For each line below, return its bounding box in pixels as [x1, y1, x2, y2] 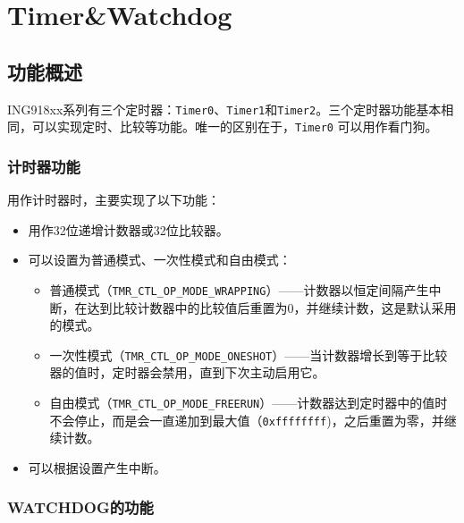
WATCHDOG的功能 [7, 496, 154, 519]
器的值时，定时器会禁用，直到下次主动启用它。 [49, 363, 325, 382]
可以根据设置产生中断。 [28, 458, 166, 477]
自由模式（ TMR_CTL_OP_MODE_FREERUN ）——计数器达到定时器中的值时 [49, 392, 448, 411]
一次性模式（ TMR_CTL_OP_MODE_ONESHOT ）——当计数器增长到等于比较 [49, 345, 448, 364]
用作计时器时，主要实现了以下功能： [7, 190, 220, 209]
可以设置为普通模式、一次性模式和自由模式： [28, 250, 291, 269]
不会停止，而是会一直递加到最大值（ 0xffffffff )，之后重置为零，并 [49, 410, 444, 429]
